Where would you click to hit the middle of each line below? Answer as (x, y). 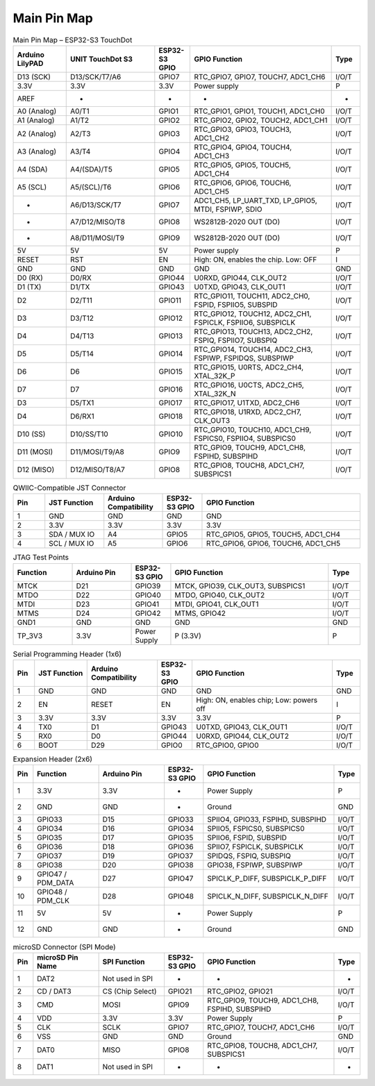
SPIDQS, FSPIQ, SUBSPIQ (249, 856)
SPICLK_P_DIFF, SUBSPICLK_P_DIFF (267, 878)
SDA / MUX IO (72, 535)
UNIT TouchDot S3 (101, 59)
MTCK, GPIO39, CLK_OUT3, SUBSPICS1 (240, 585)
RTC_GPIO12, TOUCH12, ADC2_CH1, (253, 314)
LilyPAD (30, 63)
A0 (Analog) (37, 111)
